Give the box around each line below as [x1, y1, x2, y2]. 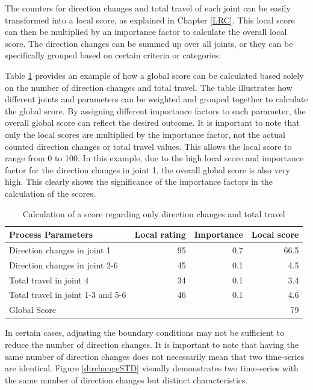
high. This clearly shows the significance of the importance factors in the [5, 175, 273, 188]
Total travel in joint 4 [9, 273, 89, 286]
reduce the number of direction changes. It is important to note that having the [5, 338, 299, 350]
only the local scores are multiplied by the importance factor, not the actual [5, 128, 285, 140]
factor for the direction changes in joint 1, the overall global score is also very [5, 163, 290, 176]
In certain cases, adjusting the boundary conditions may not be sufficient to [5, 326, 285, 339]
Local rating [134, 228, 186, 241]
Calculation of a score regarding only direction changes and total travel [22, 207, 285, 220]
